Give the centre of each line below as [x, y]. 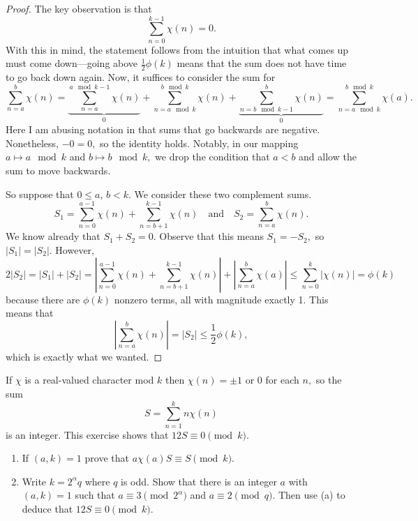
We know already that [53, 236]
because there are [43, 299]
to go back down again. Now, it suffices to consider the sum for [141, 77]
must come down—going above [72, 63]
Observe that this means [211, 236]
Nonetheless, [32, 143]
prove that [107, 458]
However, [75, 249]
